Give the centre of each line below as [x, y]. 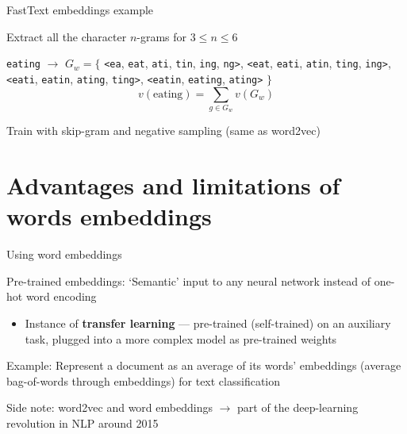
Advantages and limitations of [173, 185]
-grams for [162, 36]
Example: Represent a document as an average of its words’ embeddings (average [204, 365]
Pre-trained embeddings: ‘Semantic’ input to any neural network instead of [189, 280]
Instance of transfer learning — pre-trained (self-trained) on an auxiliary [208, 323]
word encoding [61, 296]
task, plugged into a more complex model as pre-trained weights [181, 338]
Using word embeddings [64, 254]
